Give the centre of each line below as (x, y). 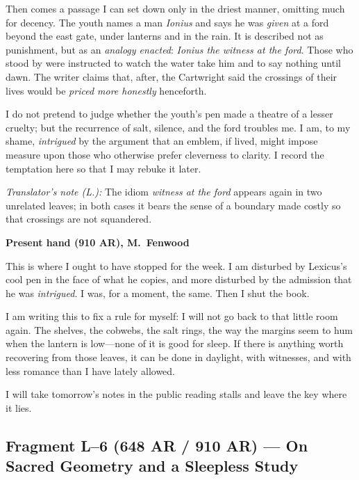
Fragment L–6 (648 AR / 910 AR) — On (157, 445)
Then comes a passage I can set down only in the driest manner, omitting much (175, 8)
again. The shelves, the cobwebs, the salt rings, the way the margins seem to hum (179, 329)
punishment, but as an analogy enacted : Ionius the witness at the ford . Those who (179, 49)
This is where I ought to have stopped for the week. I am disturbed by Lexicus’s (176, 265)
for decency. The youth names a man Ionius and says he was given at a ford (167, 22)
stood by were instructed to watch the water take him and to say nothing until (173, 63)
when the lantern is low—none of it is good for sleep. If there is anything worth (175, 343)
